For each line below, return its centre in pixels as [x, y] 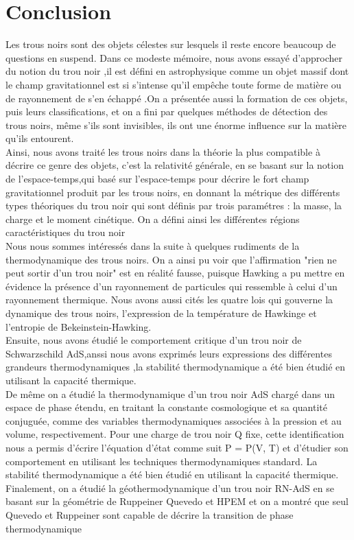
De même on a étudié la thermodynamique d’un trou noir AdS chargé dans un [170, 394]
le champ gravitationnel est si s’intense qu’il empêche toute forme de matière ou [174, 84]
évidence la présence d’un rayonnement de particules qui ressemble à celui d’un [172, 286]
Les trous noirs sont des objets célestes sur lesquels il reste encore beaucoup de [171, 44]
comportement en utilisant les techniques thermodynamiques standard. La [162, 461]
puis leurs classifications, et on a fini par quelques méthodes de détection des [167, 111]
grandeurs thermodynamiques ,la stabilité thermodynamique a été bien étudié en [176, 367]
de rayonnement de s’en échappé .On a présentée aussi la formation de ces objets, [177, 98]
